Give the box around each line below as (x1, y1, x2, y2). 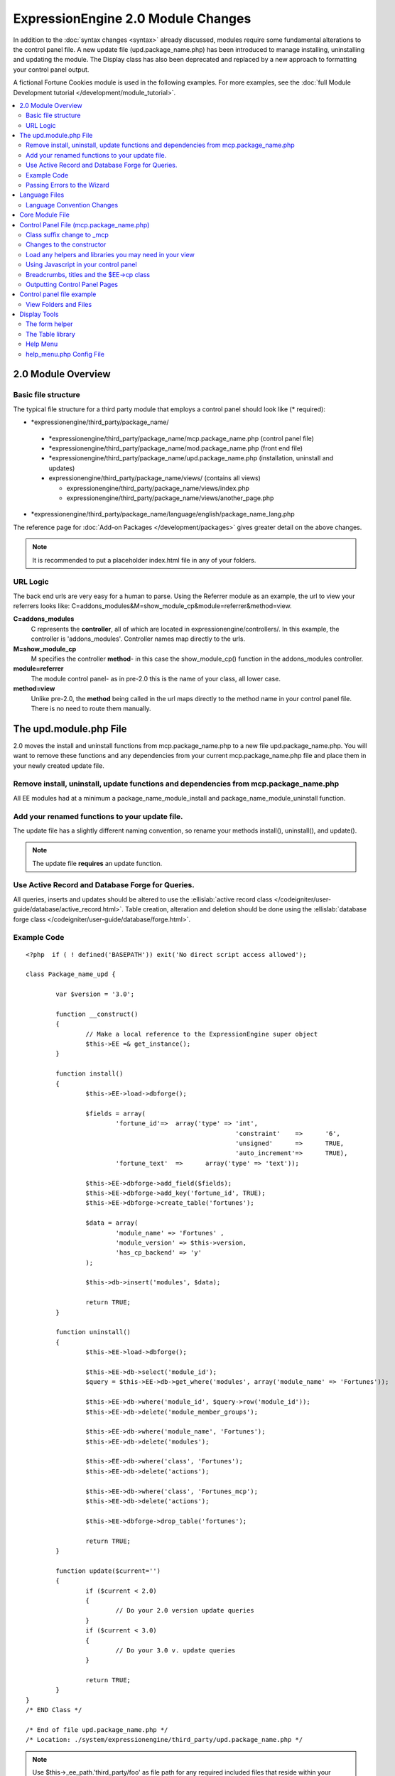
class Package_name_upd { (26, 970, 117, 978)
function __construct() (55, 1009, 139, 1018)
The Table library (26, 330, 76, 338)
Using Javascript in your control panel (26, 260, 138, 269)
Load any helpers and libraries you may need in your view (26, 250, 195, 259)
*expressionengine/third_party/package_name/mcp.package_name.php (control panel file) (48, 434, 314, 443)
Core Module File (19, 210, 70, 220)
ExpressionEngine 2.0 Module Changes (13, 11, 251, 26)
